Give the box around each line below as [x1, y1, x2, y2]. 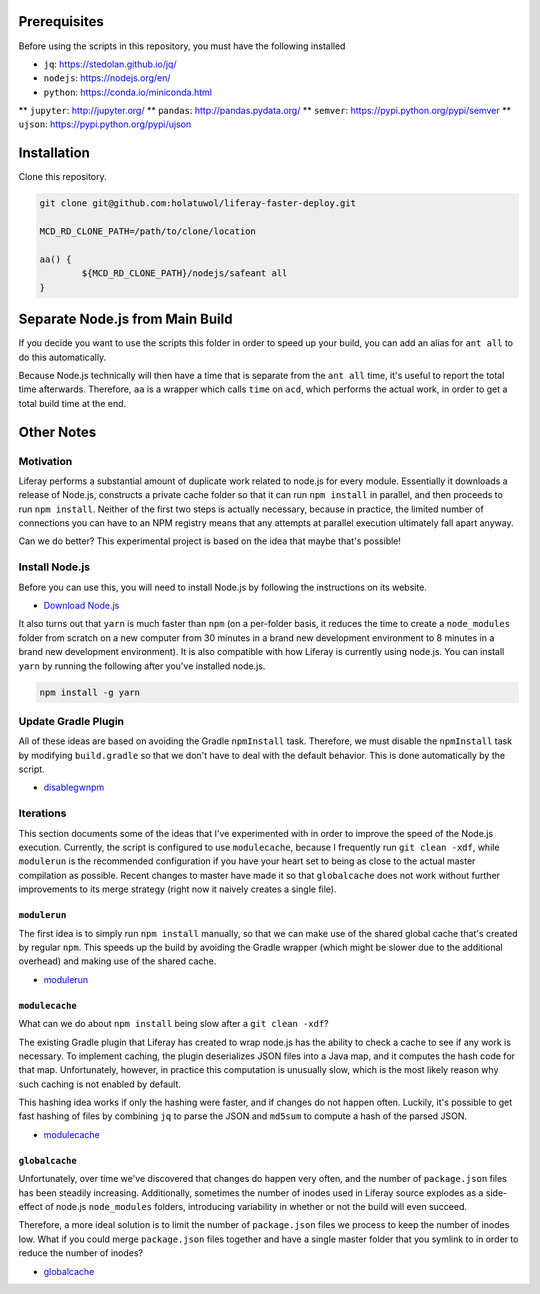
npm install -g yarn [39, 686, 140, 698]
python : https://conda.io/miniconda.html [43, 86, 213, 98]
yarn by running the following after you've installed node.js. [18, 660, 266, 672]
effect [18, 1201, 44, 1213]
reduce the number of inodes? [18, 1247, 144, 1259]
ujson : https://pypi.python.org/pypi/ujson [18, 118, 192, 130]
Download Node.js [43, 600, 120, 612]
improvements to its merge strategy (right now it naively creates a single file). [18, 883, 337, 895]
